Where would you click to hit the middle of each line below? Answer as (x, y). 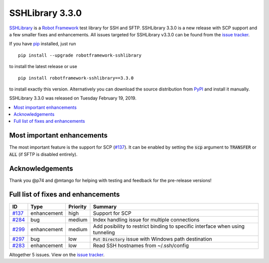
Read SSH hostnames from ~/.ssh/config (141, 245)
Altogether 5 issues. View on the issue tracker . (57, 255)
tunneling (104, 232)
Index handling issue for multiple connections (146, 220)
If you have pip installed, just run (43, 44)
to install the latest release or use (43, 67)
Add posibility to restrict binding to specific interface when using (169, 226)
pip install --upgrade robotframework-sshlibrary (80, 55)
